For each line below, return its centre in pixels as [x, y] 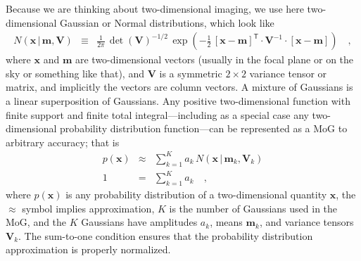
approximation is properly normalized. [88, 249]
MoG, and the [36, 222]
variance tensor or [288, 73]
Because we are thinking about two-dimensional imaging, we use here [155, 8]
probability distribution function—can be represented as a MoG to [204, 128]
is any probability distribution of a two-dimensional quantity [196, 195]
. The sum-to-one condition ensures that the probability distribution [166, 235]
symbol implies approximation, [88, 208]
